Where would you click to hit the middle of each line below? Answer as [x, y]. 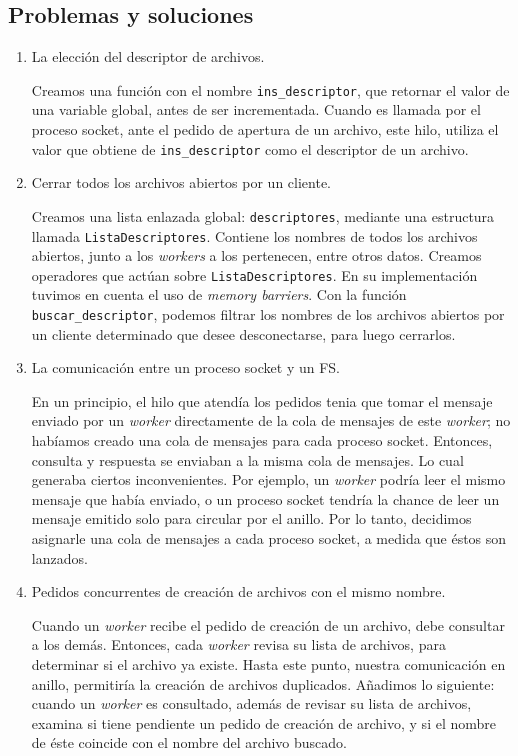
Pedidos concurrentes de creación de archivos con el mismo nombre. [238, 591]
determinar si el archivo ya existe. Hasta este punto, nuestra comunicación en [268, 664]
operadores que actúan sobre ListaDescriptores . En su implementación [254, 274]
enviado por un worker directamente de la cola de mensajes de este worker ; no [271, 420]
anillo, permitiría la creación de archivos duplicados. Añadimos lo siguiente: [263, 683]
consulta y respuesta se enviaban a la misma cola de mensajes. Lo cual [247, 459]
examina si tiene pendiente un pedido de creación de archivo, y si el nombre [263, 722]
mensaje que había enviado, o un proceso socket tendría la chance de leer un [265, 498]
